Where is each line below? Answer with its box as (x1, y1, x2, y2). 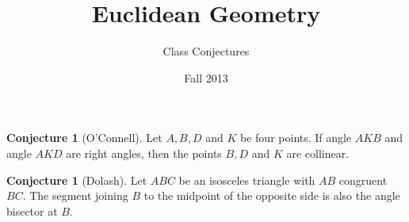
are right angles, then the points (66, 144, 222, 161)
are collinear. (286, 144, 350, 161)
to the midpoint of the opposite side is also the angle (143, 187, 400, 204)
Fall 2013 (184, 69, 228, 86)
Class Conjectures (162, 43, 250, 59)
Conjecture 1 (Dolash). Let (6, 171, 147, 188)
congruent (338, 171, 388, 188)
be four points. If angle (240, 129, 352, 146)
